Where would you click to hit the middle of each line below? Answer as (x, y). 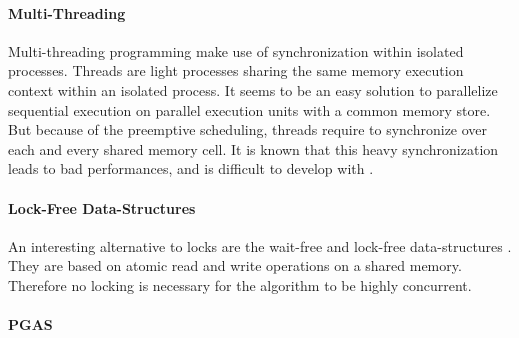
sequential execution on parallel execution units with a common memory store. (249, 109)
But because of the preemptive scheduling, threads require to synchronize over (248, 129)
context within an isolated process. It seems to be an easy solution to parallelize (253, 89)
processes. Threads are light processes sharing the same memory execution (236, 70)
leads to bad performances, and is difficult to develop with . (191, 168)
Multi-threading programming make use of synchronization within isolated (236, 50)
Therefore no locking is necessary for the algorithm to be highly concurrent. (240, 284)
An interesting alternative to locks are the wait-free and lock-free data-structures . (260, 245)
